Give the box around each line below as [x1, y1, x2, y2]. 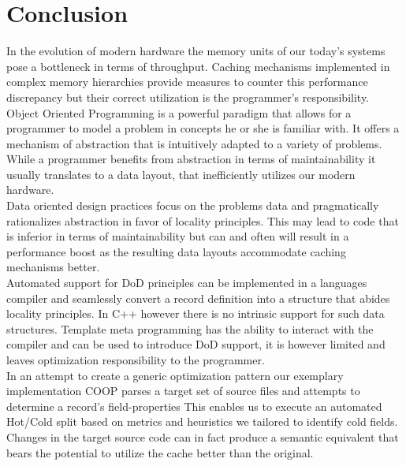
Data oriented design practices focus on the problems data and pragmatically [6, 197, 379, 214]
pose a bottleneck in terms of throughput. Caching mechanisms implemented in [6, 58, 390, 74]
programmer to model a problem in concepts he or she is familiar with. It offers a [6, 120, 400, 136]
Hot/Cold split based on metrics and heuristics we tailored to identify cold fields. [6, 413, 398, 430]
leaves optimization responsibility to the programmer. [6, 352, 265, 367]
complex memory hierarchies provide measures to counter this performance [6, 73, 368, 90]
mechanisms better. [6, 259, 100, 275]
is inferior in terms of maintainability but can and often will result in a [6, 228, 349, 244]
